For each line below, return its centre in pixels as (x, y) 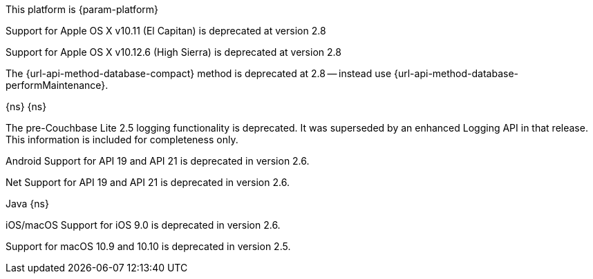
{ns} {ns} (26, 106)
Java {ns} (27, 204)
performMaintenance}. (57, 85)
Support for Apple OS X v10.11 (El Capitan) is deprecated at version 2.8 (166, 31)
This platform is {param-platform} (82, 9)
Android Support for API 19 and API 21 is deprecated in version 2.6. (158, 161)
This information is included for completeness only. (122, 139)
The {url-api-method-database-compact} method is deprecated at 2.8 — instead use (199, 73)
